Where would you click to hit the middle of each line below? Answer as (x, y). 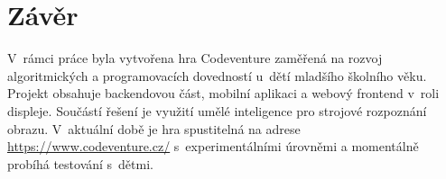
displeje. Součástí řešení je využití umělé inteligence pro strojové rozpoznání (217, 110)
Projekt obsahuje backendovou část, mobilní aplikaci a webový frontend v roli (223, 93)
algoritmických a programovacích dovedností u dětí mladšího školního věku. (217, 75)
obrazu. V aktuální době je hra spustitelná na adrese (154, 128)
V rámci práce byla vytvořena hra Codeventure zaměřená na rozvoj (195, 58)
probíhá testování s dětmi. (80, 163)
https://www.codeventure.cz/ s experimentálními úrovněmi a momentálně (213, 146)
